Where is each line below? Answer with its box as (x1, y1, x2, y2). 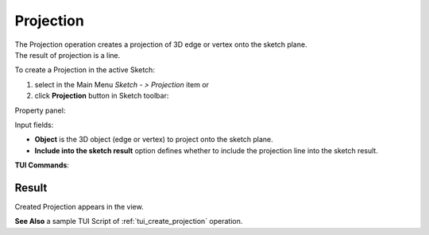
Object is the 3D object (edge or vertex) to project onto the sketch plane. (34, 135, 273, 144)
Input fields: (14, 120, 54, 129)
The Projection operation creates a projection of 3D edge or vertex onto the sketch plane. (14, 40, 307, 49)
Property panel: (14, 106, 66, 115)
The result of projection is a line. (14, 50, 121, 60)
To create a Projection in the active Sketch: (14, 65, 155, 75)
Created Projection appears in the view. (14, 202, 144, 211)
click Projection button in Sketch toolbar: (34, 91, 169, 101)
